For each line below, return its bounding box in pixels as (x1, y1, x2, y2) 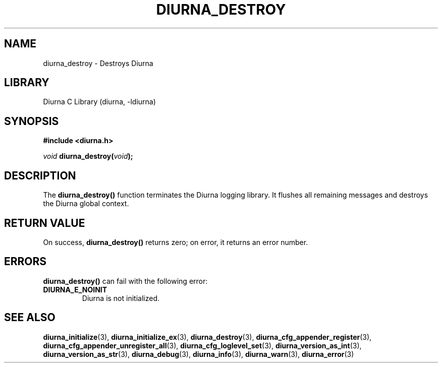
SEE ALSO (4, 311, 56, 324)
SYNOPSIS (4, 114, 59, 128)
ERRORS (4, 255, 47, 268)
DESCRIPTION (4, 169, 76, 182)
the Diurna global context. (43, 199, 129, 208)
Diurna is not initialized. (82, 293, 159, 302)
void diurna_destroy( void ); (43, 152, 133, 161)
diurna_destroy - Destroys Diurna (43, 58, 153, 68)
